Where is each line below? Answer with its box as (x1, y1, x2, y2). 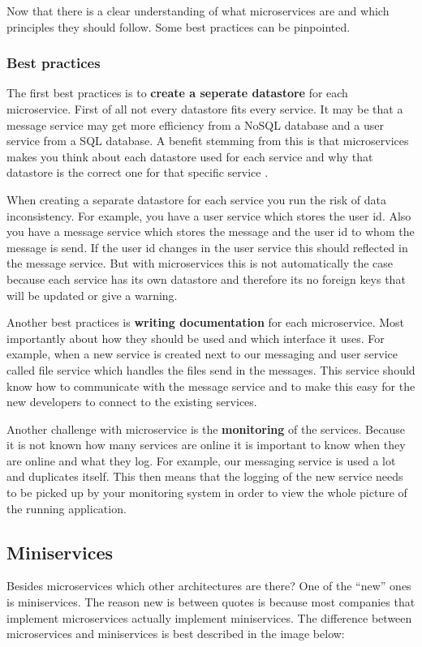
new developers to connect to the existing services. (6, 393, 257, 410)
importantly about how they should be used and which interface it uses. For (6, 329, 385, 346)
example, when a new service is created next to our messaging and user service (6, 345, 398, 362)
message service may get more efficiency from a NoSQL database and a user (6, 116, 384, 133)
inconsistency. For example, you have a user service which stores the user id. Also (6, 207, 411, 224)
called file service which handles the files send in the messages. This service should (6, 361, 416, 378)
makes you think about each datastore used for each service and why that (6, 148, 373, 165)
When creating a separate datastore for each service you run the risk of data (6, 191, 387, 208)
